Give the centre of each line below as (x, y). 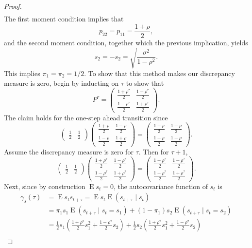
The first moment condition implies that (64, 19)
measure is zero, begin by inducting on (61, 83)
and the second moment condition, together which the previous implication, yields (126, 42)
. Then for (154, 151)
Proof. (13, 6)
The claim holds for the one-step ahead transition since (86, 117)
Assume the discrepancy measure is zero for (69, 151)
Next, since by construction (45, 186)
